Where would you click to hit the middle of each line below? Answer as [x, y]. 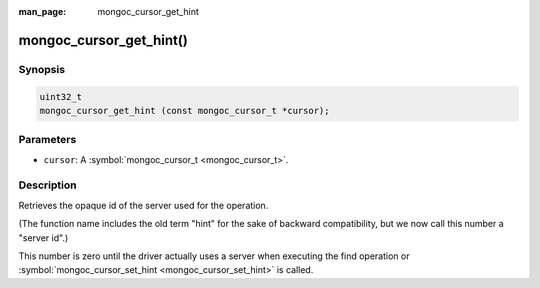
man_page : [42, 11]
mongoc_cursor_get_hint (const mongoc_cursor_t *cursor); [184, 110]
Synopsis [41, 69]
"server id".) [43, 237]
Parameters [47, 140]
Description [47, 185]
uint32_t [61, 96]
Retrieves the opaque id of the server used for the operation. [143, 205]
